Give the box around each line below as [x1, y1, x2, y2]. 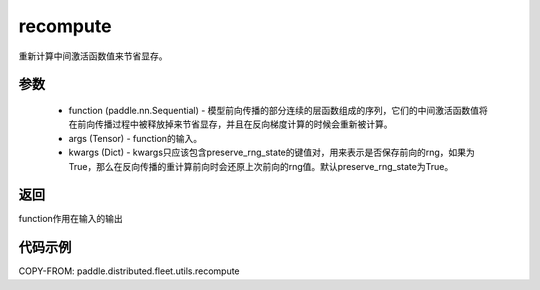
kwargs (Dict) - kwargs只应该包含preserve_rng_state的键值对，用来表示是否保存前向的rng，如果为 [68, 146, 475, 159]
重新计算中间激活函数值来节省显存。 [18, 50, 168, 62]
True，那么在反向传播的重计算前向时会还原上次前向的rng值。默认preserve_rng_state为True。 [68, 160, 454, 172]
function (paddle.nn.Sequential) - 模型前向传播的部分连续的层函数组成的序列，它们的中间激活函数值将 [68, 104, 489, 116]
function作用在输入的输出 [18, 213, 124, 225]
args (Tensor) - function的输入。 [68, 132, 203, 144]
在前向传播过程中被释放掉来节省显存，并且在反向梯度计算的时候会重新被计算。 [68, 118, 393, 130]
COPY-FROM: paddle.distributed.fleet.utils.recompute [18, 265, 240, 277]
